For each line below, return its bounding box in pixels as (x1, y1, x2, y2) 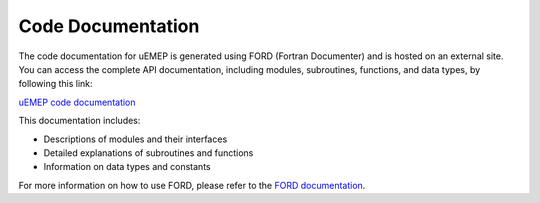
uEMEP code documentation (18, 96, 136, 108)
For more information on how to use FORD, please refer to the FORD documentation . (18, 179, 366, 191)
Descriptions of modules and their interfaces (43, 133, 228, 145)
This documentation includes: (18, 115, 141, 127)
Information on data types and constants (43, 161, 211, 173)
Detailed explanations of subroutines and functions (43, 146, 254, 159)
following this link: (18, 78, 94, 90)
